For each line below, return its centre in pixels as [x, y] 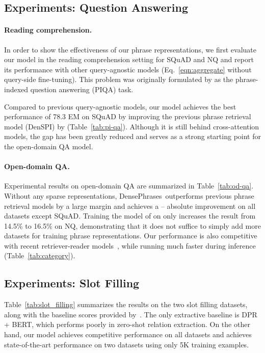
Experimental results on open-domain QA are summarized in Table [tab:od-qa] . [129, 186]
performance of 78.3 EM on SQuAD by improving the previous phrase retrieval [128, 116]
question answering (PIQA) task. [82, 89]
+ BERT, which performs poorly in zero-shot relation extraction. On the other [127, 324]
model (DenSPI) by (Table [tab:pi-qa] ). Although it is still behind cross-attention [132, 126]
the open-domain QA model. [49, 146]
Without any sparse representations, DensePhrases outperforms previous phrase [129, 195]
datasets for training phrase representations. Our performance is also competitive [131, 236]
